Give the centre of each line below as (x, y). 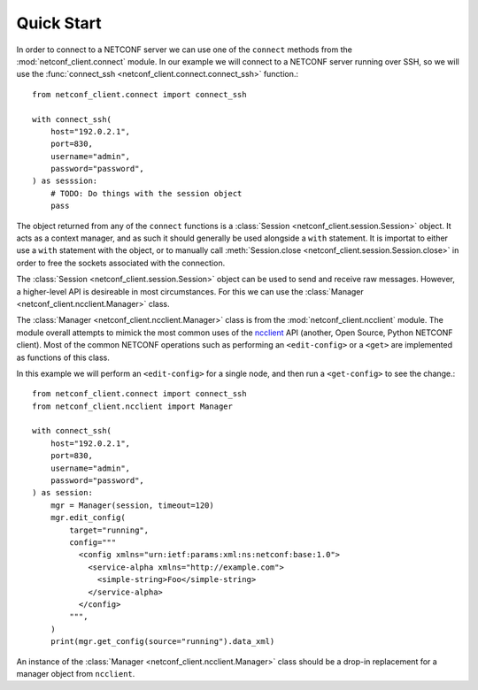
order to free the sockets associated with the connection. (121, 263)
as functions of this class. (63, 357)
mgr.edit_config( (88, 518)
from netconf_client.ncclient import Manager (133, 406)
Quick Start (59, 23)
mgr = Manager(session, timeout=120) (132, 505)
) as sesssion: (65, 181)
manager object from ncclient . (76, 673)
